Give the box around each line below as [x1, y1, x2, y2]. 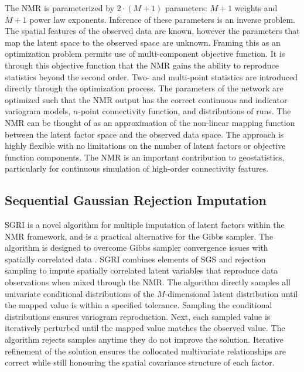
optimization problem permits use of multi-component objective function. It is [5, 47, 285, 60]
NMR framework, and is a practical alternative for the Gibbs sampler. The [5, 230, 274, 242]
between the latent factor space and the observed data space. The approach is [5, 128, 284, 140]
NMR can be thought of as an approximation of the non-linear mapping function [5, 116, 295, 128]
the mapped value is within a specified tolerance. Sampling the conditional [5, 299, 272, 311]
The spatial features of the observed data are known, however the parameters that [5, 25, 300, 37]
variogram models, [5, 105, 71, 117]
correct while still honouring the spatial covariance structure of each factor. [5, 356, 275, 368]
